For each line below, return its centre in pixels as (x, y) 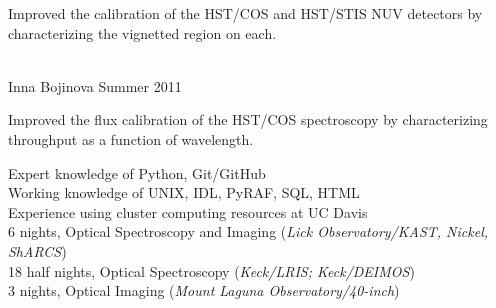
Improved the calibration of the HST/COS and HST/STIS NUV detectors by (245, 13)
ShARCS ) (37, 250)
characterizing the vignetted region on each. (142, 32)
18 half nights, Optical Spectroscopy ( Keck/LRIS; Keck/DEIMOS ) (211, 270)
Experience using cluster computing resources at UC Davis (188, 211)
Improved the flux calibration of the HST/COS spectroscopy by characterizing (248, 119)
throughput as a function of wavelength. (131, 138)
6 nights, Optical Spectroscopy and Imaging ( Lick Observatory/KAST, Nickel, (248, 231)
